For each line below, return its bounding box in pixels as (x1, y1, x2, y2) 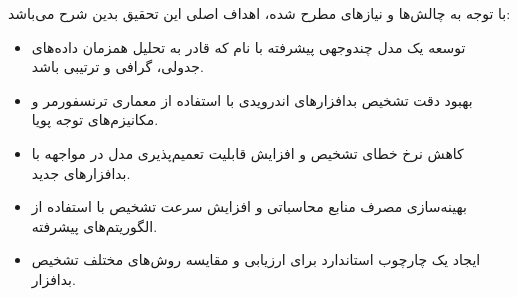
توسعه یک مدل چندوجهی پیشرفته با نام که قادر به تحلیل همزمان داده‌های (31, 36, 466, 57)
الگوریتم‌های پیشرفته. (31, 215, 158, 236)
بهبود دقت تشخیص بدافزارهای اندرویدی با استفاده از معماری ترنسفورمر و (31, 89, 473, 110)
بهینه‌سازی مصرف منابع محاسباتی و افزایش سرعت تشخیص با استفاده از (31, 196, 467, 217)
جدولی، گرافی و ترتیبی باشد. (31, 56, 204, 77)
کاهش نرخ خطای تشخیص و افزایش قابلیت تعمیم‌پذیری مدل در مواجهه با (31, 142, 464, 163)
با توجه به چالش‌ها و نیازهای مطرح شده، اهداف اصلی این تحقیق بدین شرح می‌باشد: (8, 3, 511, 23)
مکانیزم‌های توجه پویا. (31, 109, 159, 130)
